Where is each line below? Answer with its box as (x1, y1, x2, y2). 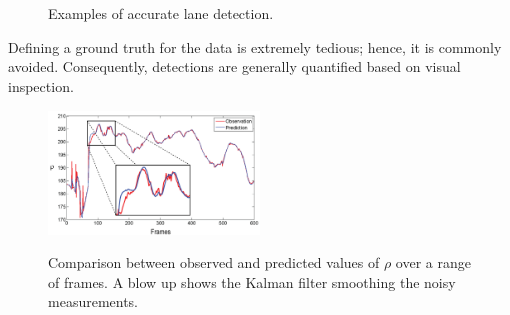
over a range (395, 252, 471, 273)
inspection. (8, 75, 74, 96)
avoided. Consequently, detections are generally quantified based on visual (8, 56, 461, 77)
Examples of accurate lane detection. (48, 3, 274, 24)
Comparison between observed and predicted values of (48, 252, 380, 273)
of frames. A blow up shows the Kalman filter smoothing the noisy (48, 271, 456, 292)
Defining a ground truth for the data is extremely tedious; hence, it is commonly (8, 36, 502, 57)
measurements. (48, 291, 139, 312)
